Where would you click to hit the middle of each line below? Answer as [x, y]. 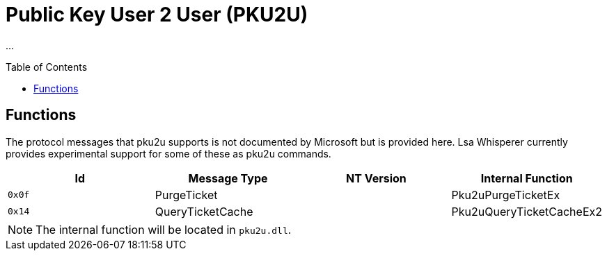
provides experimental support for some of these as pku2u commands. [168, 153]
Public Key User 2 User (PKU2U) [157, 15]
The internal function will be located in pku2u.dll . [164, 229]
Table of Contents [47, 67]
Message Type [228, 178]
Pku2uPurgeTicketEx [506, 195]
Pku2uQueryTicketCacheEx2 [527, 211]
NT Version [376, 178]
